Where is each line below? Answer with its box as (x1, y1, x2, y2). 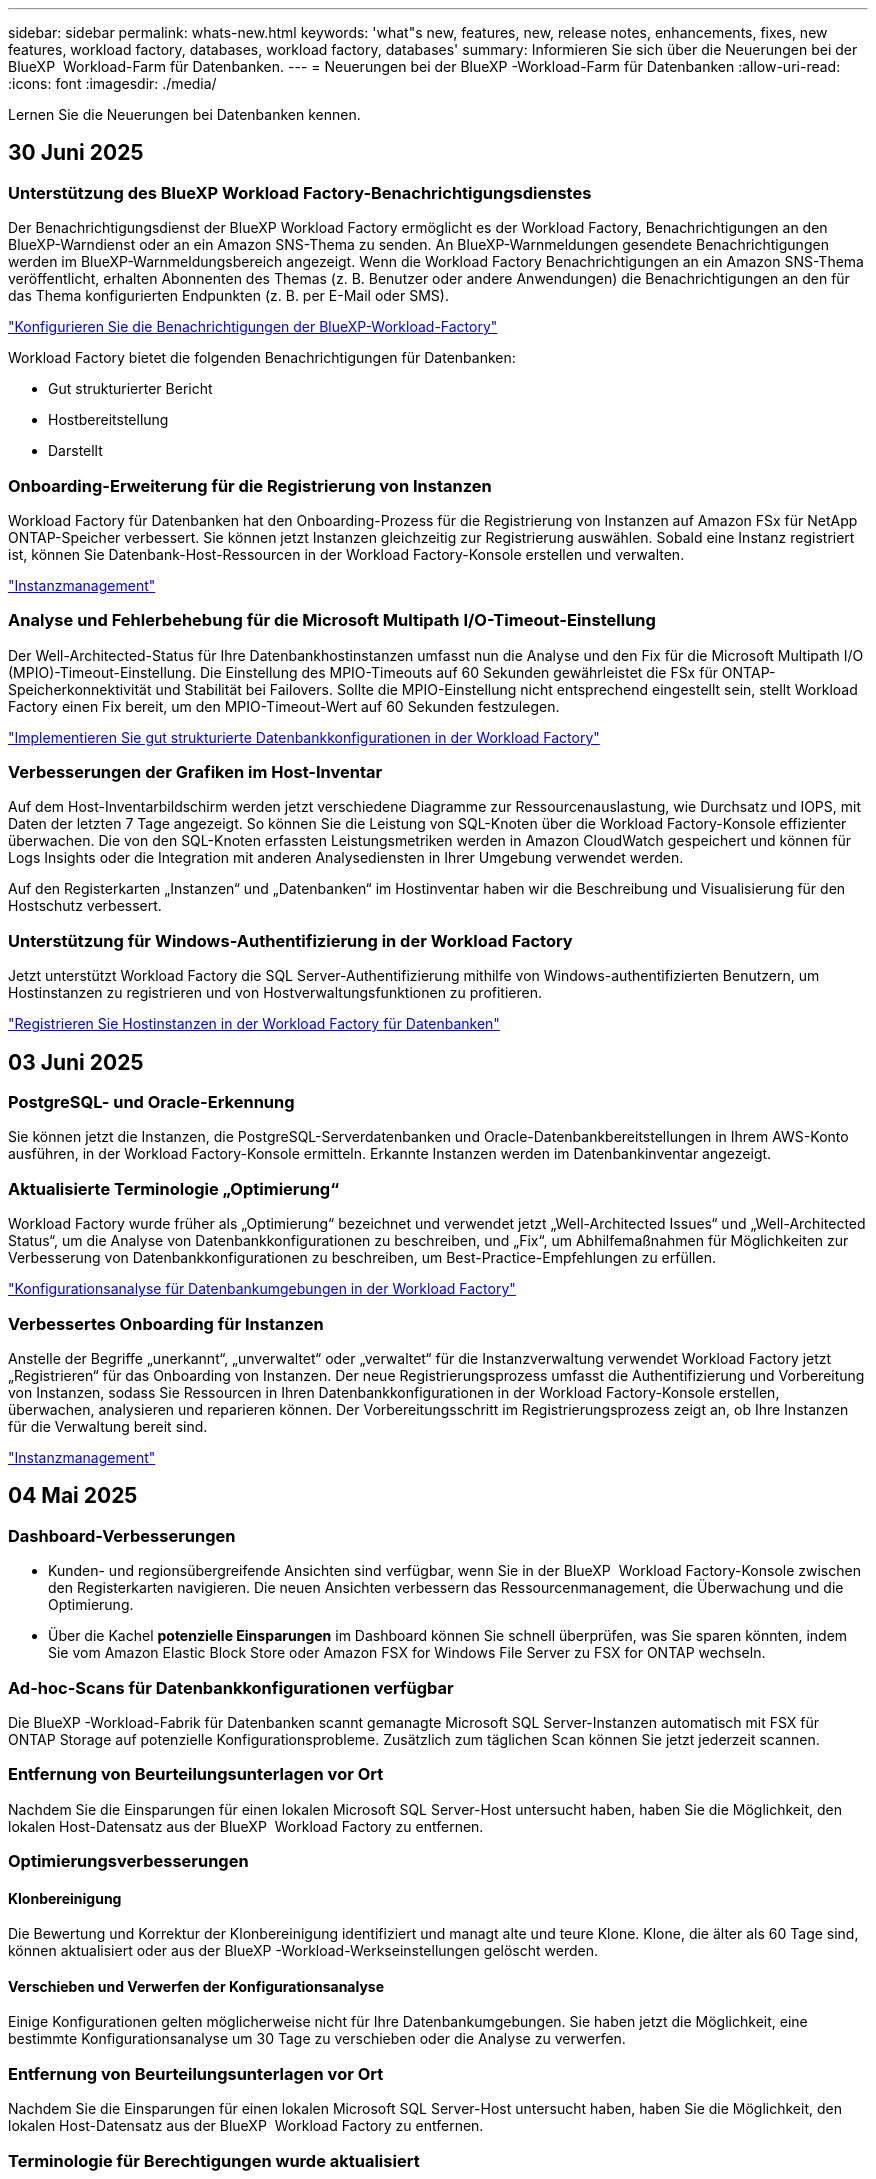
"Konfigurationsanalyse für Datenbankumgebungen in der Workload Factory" (8, 1280, 516, 1298)
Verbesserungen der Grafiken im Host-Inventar (8, 762, 383, 783)
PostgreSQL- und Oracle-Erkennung (8, 1092, 295, 1113)
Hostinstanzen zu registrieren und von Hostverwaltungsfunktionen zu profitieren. (8, 984, 543, 1002)
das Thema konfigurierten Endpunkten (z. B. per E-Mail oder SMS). (8, 287, 449, 305)
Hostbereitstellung (48, 411, 169, 429)
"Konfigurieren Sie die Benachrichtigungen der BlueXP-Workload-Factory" (8, 318, 498, 336)
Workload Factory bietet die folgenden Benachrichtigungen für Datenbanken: (8, 349, 516, 367)
